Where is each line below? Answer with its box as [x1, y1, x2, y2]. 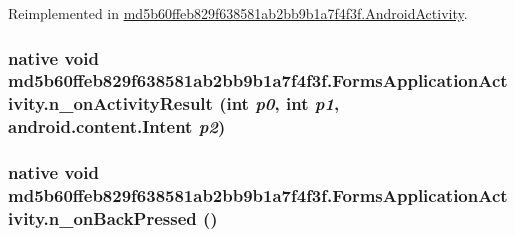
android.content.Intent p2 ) [8, 114, 226, 139]
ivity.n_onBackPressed [8, 205, 197, 230]
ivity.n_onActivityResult [8, 91, 213, 116]
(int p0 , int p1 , [219, 91, 340, 116]
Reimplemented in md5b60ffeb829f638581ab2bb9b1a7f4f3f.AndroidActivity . [8, 3, 468, 23]
